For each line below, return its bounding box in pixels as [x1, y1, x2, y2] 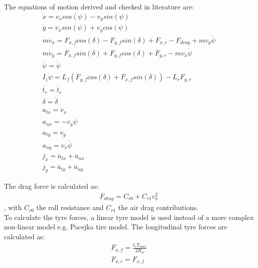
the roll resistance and [36, 202, 104, 213]
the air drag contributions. [118, 202, 198, 213]
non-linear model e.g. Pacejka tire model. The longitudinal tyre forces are [4, 221, 228, 232]
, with [4, 202, 22, 213]
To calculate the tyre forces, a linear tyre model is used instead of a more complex [4, 212, 254, 222]
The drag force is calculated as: [4, 181, 99, 191]
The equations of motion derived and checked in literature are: [4, 1, 194, 11]
